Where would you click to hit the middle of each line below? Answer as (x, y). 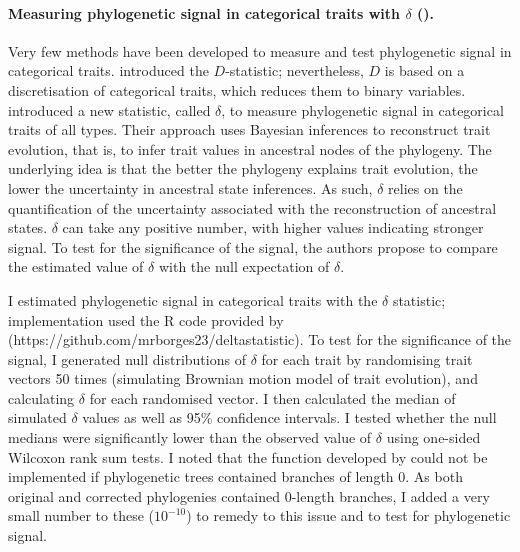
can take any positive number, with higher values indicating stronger (273, 227)
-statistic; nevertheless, (294, 70)
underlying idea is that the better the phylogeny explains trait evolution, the (243, 168)
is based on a (424, 70)
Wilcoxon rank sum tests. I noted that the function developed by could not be (248, 456)
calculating (41, 397)
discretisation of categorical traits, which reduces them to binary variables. (237, 89)
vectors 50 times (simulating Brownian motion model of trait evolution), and (243, 378)
